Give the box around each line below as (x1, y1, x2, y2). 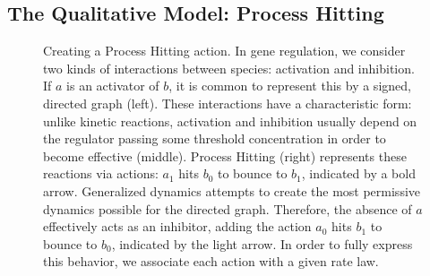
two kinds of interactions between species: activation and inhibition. (43, 58, 415, 77)
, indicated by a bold (301, 164, 416, 183)
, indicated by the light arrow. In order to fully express (111, 234, 413, 253)
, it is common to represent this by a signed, (168, 76, 411, 95)
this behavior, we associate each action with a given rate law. (43, 252, 379, 271)
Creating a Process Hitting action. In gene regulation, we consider (43, 41, 406, 60)
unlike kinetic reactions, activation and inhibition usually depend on (43, 111, 417, 130)
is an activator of (66, 76, 159, 95)
